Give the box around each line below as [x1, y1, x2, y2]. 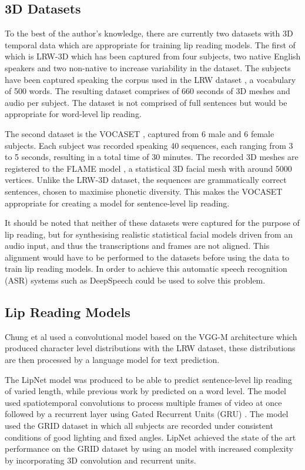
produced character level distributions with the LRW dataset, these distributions [5, 342, 296, 354]
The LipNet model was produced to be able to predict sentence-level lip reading [5, 373, 292, 385]
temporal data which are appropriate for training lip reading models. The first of [5, 38, 296, 51]
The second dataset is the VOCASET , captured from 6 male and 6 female [5, 127, 274, 139]
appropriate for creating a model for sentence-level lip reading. [5, 196, 230, 209]
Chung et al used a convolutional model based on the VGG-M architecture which [5, 330, 297, 342]
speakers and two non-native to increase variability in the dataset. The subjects [5, 61, 291, 74]
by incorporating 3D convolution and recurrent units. [5, 454, 196, 466]
